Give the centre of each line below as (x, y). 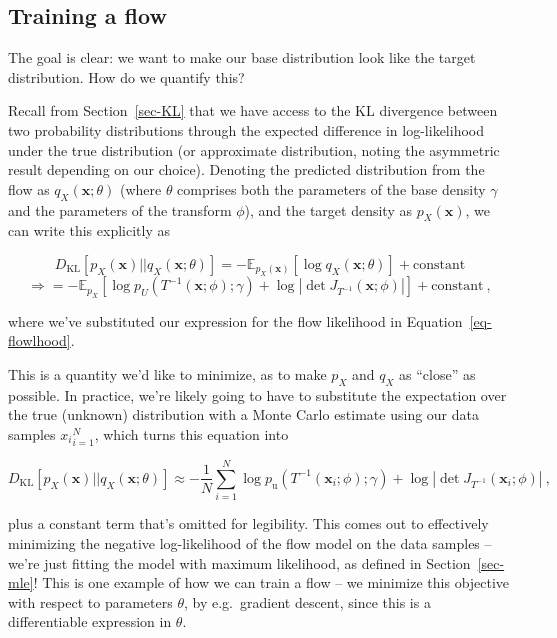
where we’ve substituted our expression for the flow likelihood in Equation (235, 320)
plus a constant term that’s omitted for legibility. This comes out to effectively (248, 523)
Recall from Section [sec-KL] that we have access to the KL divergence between (253, 110)
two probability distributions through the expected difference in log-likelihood (246, 129)
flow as (29, 188)
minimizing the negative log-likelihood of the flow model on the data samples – (250, 542)
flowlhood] (39, 340)
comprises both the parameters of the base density (331, 188)
